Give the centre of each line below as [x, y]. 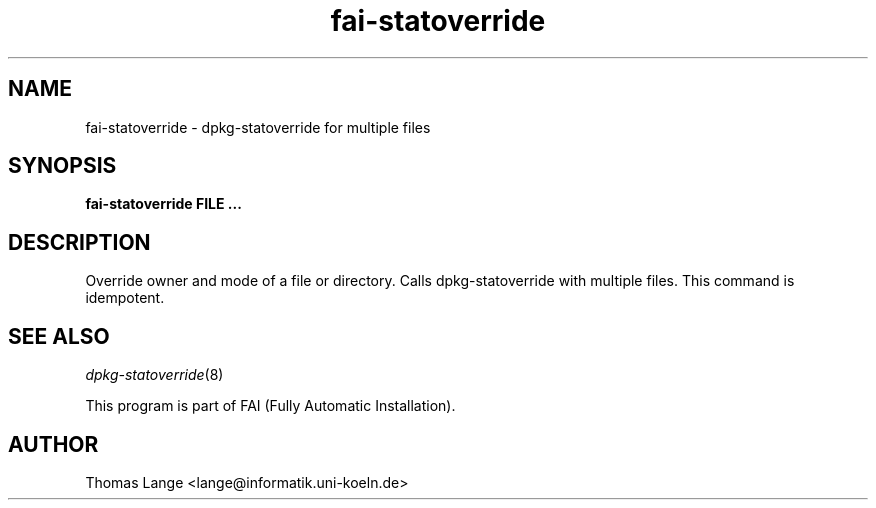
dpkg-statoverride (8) [154, 375]
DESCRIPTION [79, 242]
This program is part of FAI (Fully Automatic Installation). [270, 406]
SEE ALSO [59, 336]
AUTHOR [53, 444]
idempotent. [125, 298]
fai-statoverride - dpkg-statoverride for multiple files [258, 127]
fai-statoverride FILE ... [163, 204]
